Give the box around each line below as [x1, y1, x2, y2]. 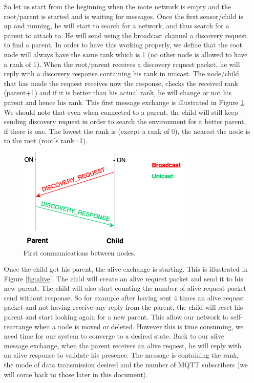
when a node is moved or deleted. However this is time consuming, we [34, 321, 244, 331]
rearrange [4, 321, 32, 331]
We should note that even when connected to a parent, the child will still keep [4, 106, 238, 117]
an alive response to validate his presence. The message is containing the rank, [4, 350, 239, 360]
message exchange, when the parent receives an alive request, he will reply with [4, 340, 242, 350]
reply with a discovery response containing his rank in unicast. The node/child [4, 68, 239, 79]
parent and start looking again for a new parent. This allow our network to [4, 312, 229, 322]
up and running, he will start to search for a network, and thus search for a [4, 21, 230, 31]
